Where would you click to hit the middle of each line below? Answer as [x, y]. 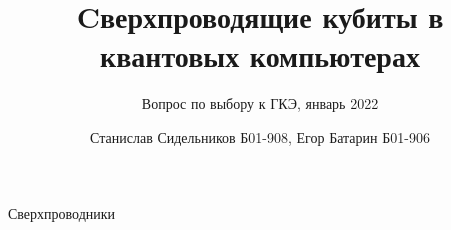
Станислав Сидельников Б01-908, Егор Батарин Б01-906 [260, 136]
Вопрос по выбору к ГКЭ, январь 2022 [260, 103]
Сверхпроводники [62, 212]
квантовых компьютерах [260, 55]
